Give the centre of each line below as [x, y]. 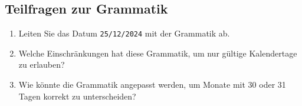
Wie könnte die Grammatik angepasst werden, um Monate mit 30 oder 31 [152, 85]
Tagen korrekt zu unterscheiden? [77, 96]
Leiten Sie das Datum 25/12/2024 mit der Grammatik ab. [124, 33]
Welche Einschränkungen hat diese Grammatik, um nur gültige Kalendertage [158, 53]
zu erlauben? [42, 64]
